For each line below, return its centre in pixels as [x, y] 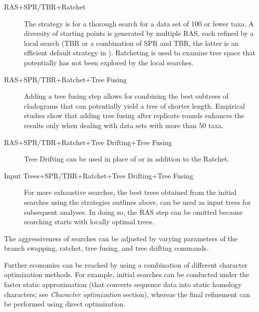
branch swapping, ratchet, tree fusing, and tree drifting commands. [106, 248]
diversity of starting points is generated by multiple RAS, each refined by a [139, 33]
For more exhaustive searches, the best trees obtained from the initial [130, 192]
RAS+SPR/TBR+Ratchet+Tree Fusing [65, 79]
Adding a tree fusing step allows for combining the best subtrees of [126, 96]
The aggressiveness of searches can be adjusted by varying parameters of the [121, 238]
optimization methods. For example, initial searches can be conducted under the [127, 274]
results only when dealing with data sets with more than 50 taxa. [124, 125]
